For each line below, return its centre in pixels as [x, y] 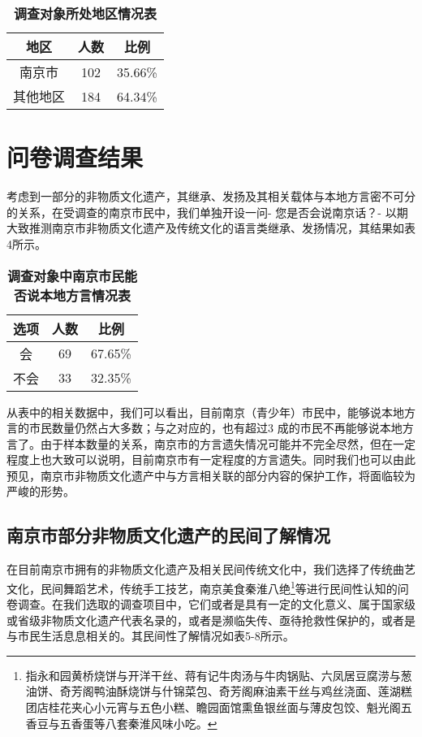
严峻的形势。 [41, 491]
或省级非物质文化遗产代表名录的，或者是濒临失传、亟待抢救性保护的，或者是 [211, 620]
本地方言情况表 [85, 295]
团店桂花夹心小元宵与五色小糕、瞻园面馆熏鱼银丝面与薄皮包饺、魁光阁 [213, 707]
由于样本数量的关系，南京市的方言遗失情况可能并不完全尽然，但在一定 [228, 443]
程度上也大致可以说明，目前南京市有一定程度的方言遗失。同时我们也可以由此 [211, 460]
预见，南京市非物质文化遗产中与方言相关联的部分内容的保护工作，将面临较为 [211, 475]
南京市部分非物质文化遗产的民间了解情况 [168, 535]
